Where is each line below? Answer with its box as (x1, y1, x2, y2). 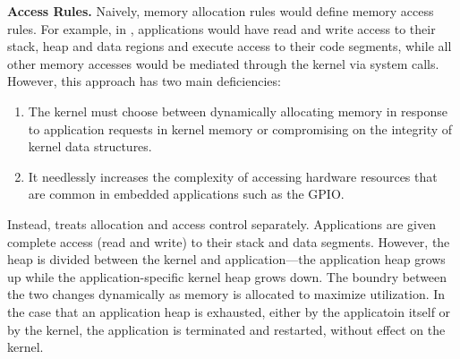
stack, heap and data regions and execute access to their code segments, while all (7, 37, 452, 56)
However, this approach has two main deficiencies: (7, 72, 281, 90)
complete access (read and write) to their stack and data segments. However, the (7, 232, 450, 251)
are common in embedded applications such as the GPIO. (28, 184, 345, 203)
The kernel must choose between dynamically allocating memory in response (28, 101, 448, 120)
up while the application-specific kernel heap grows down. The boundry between (7, 267, 447, 286)
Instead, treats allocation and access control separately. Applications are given (7, 214, 436, 233)
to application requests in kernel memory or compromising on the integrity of (28, 119, 453, 138)
